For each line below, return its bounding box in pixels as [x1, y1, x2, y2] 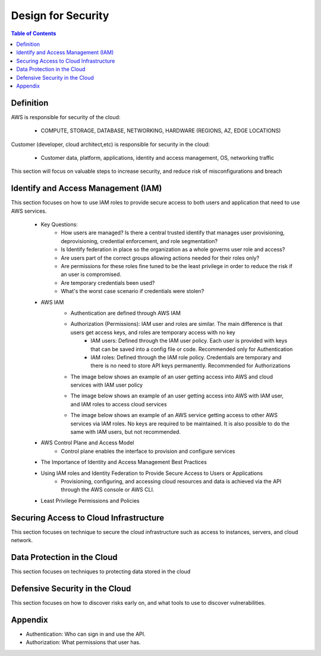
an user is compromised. [61, 271, 122, 278]
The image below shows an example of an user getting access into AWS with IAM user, [70, 392, 284, 399]
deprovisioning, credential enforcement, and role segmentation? [61, 237, 218, 244]
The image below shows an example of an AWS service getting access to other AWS [70, 412, 278, 419]
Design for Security [11, 9, 109, 22]
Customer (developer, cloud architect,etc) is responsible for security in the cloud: [11, 141, 210, 148]
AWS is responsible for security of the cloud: [11, 113, 121, 120]
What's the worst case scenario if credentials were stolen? [61, 288, 204, 295]
